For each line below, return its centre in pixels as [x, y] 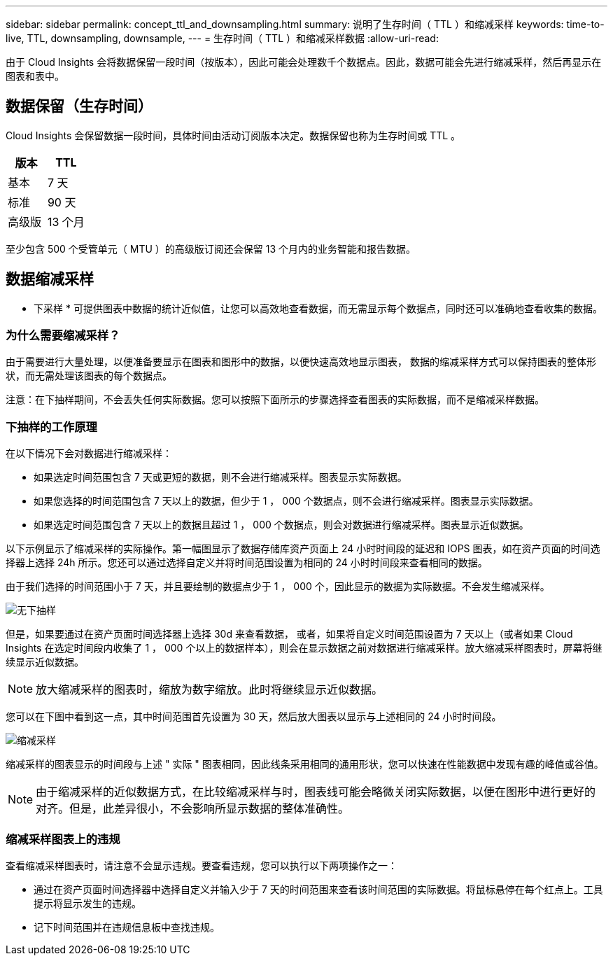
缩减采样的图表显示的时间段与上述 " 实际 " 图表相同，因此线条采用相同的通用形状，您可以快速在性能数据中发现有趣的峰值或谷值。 [305, 764]
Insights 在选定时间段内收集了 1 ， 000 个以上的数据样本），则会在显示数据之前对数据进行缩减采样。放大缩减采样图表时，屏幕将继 [304, 648]
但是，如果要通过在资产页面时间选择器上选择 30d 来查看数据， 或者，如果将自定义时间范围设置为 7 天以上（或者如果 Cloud [289, 634]
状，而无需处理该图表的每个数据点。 [89, 376]
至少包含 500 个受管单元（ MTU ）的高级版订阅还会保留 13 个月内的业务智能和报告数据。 [211, 248]
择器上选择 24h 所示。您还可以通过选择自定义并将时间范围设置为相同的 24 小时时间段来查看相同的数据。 [247, 563]
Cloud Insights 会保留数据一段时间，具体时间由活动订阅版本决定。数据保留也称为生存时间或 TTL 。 [233, 135]
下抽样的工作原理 [51, 427]
